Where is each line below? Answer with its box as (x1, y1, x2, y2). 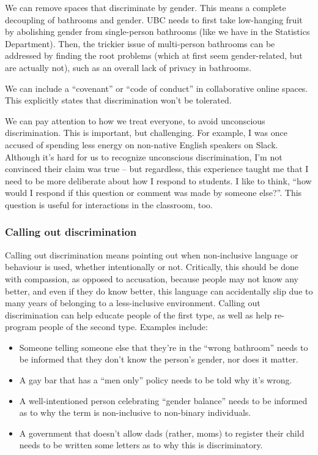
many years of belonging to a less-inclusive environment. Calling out (5, 296, 261, 309)
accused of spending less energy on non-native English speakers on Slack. (5, 138, 278, 151)
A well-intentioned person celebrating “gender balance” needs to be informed (19, 394, 308, 407)
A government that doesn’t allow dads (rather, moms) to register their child (19, 426, 305, 439)
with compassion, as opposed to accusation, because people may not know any (5, 272, 298, 285)
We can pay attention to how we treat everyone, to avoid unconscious (5, 114, 265, 127)
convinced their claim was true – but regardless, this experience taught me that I (5, 162, 309, 175)
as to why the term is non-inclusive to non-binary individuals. (19, 406, 251, 419)
